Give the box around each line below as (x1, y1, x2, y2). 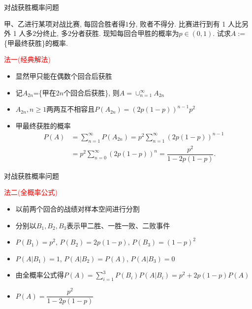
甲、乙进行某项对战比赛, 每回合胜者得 (4, 18, 126, 29)
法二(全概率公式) (4, 187, 58, 197)
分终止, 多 (36, 28, 68, 38)
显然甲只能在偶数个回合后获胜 (15, 70, 112, 81)
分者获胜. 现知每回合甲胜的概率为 (71, 28, 179, 38)
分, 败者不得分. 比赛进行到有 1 (128, 18, 226, 29)
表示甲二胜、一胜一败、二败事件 (66, 220, 170, 230)
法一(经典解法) (4, 54, 51, 64)
